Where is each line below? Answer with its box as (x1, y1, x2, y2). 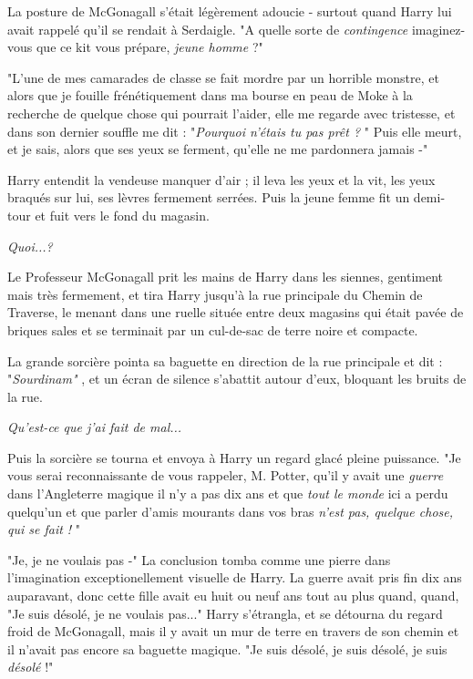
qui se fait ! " (7, 520, 81, 539)
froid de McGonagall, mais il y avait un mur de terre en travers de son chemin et (7, 622, 459, 641)
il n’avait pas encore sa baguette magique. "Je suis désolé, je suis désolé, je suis (7, 639, 447, 658)
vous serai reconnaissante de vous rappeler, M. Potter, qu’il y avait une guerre (7, 466, 444, 485)
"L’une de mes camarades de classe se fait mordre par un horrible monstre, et (7, 67, 439, 87)
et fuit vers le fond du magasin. (35, 205, 210, 224)
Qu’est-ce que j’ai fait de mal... (7, 417, 182, 437)
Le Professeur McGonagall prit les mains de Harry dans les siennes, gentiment (7, 267, 444, 286)
